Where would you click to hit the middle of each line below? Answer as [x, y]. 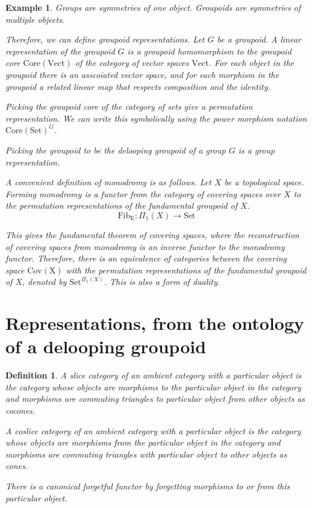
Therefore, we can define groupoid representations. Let [105, 39]
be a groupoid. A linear [259, 39]
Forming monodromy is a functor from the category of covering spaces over [143, 193]
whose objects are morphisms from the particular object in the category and [143, 442]
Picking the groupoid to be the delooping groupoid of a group [116, 150]
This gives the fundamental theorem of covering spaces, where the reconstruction [152, 234]
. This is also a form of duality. [162, 282]
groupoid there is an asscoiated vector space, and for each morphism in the [142, 74]
